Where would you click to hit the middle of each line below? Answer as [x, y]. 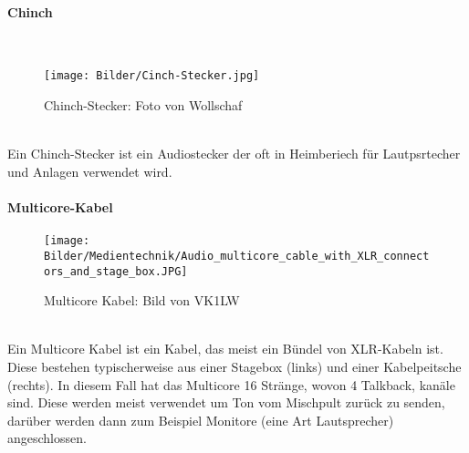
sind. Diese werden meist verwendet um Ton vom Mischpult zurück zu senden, [226, 402]
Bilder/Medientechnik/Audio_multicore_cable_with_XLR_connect [237, 256]
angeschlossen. [47, 438]
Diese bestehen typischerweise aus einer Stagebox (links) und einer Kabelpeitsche [234, 366]
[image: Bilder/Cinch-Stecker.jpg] [152, 76]
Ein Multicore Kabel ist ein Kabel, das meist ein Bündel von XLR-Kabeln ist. [225, 349]
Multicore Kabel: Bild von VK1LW [142, 300]
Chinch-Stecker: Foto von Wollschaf [143, 105]
